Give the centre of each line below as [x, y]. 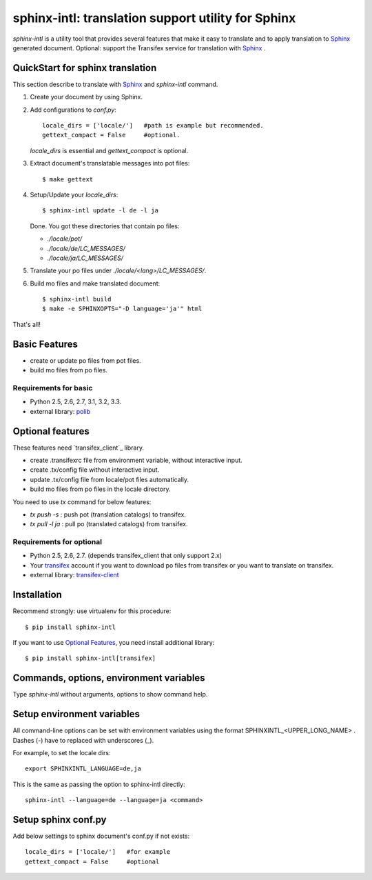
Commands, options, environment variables [109, 678]
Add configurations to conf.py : [73, 110]
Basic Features [45, 344]
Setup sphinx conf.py [60, 820]
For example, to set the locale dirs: [62, 752]
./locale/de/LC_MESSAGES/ [86, 248]
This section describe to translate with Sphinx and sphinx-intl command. [115, 84]
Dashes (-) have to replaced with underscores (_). [83, 740]
